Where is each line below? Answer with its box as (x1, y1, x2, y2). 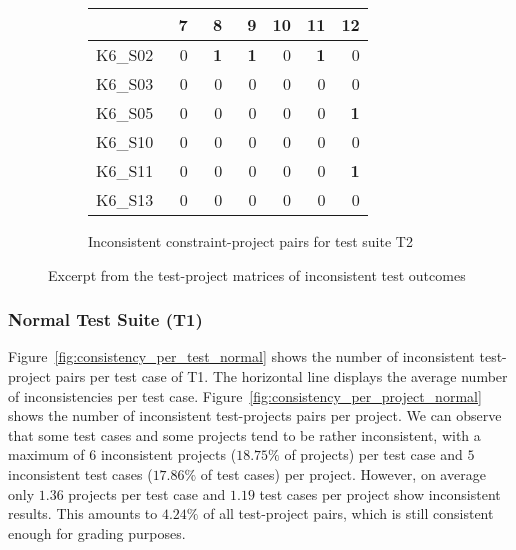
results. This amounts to (8, 503, 158, 524)
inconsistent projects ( (100, 444, 237, 465)
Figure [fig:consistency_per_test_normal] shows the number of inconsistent (8, 346, 475, 367)
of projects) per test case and (284, 444, 463, 465)
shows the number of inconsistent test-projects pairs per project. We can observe (8, 405, 502, 426)
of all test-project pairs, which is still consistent (203, 503, 494, 524)
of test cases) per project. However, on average (200, 463, 486, 484)
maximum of (8, 444, 85, 465)
